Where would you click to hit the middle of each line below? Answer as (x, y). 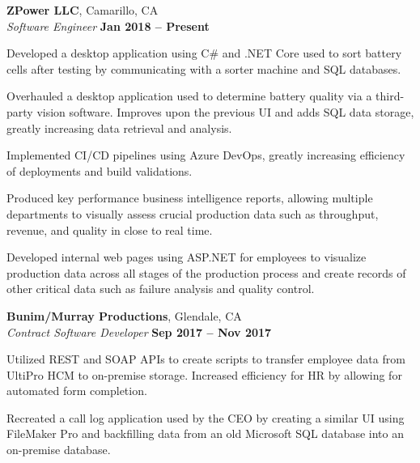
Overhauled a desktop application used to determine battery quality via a (189, 96)
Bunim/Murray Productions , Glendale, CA (124, 315)
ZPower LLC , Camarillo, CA (83, 10)
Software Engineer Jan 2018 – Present (108, 25)
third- (390, 96)
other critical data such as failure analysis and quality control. (161, 289)
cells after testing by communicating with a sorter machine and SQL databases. (204, 68)
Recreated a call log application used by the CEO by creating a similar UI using (206, 417)
